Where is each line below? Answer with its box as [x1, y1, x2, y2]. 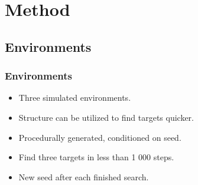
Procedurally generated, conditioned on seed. [18, 131, 181, 143]
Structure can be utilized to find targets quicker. [18, 111, 194, 123]
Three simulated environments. [18, 91, 131, 104]
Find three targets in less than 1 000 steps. [18, 151, 174, 163]
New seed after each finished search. [18, 170, 149, 183]
